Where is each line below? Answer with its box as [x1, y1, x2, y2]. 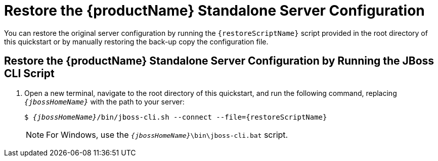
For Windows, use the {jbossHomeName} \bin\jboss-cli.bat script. [46, 129, 288, 140]
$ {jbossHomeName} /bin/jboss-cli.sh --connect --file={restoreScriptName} [24, 113, 327, 121]
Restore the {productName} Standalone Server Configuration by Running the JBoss [4, 55, 434, 68]
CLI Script [4, 67, 55, 80]
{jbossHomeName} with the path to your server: [24, 97, 185, 106]
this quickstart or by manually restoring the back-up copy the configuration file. [4, 37, 269, 46]
